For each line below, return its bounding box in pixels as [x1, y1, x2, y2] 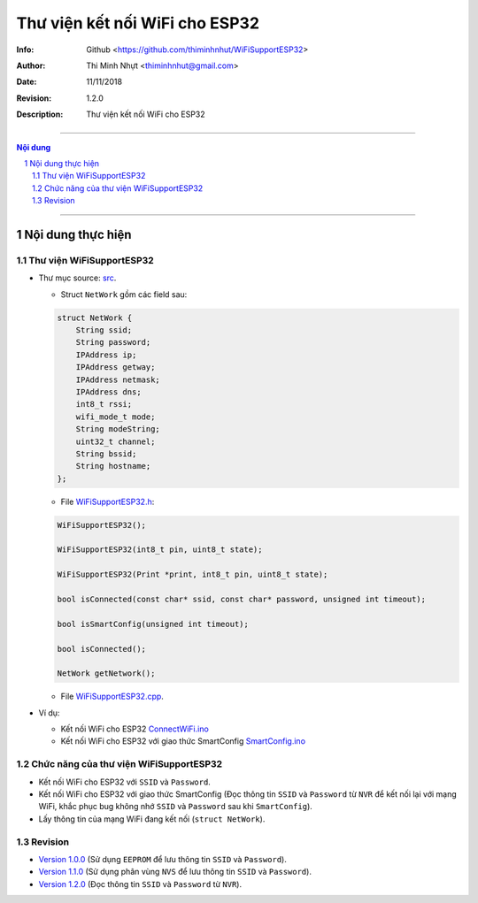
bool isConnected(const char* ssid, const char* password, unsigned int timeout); [57, 593, 427, 604]
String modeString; [75, 425, 161, 434]
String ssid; [75, 325, 133, 335]
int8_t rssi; [75, 399, 133, 409]
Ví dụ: [38, 708, 60, 718]
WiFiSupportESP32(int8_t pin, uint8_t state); [57, 545, 263, 555]
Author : [16, 60, 46, 71]
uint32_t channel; [75, 436, 156, 447]
